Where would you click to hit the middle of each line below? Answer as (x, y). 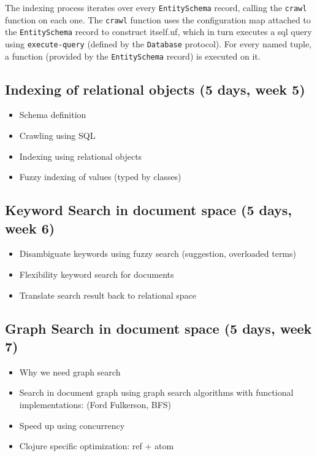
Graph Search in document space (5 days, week (158, 328)
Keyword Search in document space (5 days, (149, 210)
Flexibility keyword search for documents (97, 274)
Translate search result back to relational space (108, 295)
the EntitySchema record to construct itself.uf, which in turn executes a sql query (158, 32)
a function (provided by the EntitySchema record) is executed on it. (133, 56)
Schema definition (53, 115)
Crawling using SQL (57, 136)
